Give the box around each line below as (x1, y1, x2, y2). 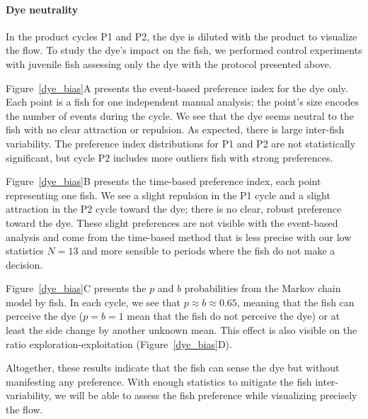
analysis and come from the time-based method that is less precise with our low (6, 229, 352, 244)
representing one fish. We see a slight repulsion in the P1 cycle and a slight (6, 187, 330, 202)
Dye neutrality (6, 1, 79, 16)
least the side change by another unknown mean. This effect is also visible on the (6, 323, 357, 337)
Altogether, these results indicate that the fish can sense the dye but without (6, 360, 340, 375)
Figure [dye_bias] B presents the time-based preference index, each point (6, 174, 321, 189)
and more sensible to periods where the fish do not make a (81, 243, 335, 258)
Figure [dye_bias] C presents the (6, 281, 146, 296)
